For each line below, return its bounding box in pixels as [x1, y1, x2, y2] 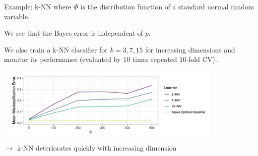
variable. [4, 11, 30, 21]
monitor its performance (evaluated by [4, 54, 121, 64]
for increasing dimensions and [145, 44, 235, 54]
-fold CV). [186, 54, 217, 64]
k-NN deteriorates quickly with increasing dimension [17, 143, 177, 153]
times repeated [132, 54, 177, 64]
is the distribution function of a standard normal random [80, 1, 254, 11]
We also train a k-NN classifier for [4, 44, 108, 54]
